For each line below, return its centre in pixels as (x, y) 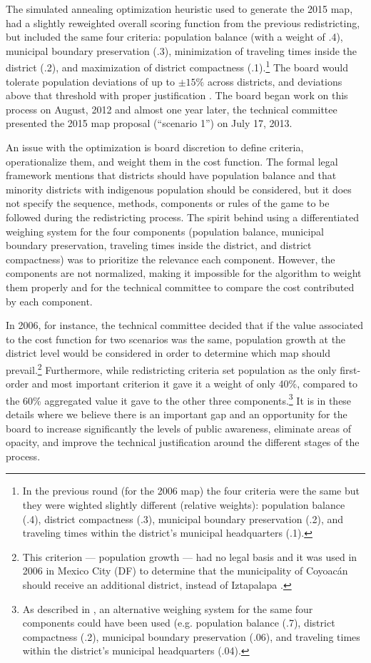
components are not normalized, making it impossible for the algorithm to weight (184, 273)
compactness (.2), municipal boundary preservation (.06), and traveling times (191, 636)
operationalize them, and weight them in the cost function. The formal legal (172, 161)
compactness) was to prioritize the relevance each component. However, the (171, 259)
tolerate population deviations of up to (90, 81)
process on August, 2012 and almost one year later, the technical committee (172, 109)
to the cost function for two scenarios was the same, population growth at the (176, 339)
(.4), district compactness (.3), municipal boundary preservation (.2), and (183, 518)
